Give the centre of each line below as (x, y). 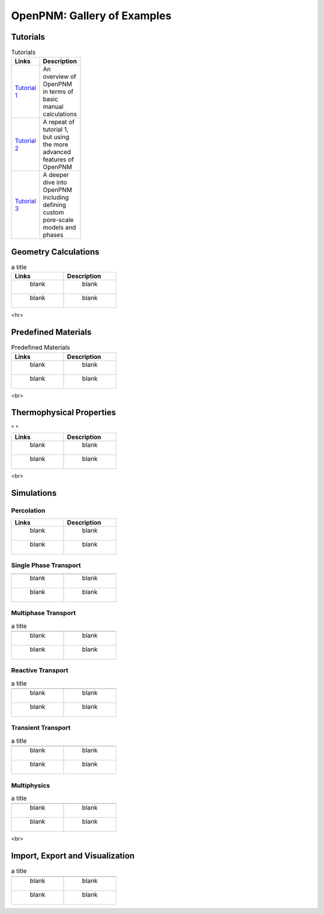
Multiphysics (31, 785)
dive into (55, 182)
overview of (59, 77)
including (56, 197)
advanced (57, 152)
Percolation (28, 510)
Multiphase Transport (43, 613)
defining (54, 205)
